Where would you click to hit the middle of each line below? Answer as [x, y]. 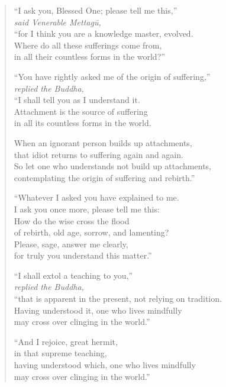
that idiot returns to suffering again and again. [99, 154]
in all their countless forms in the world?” [89, 57]
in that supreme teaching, [60, 353]
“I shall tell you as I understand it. [77, 100]
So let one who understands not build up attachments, [112, 166]
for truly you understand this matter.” [83, 255]
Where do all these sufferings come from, [88, 45]
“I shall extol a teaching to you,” [73, 275]
